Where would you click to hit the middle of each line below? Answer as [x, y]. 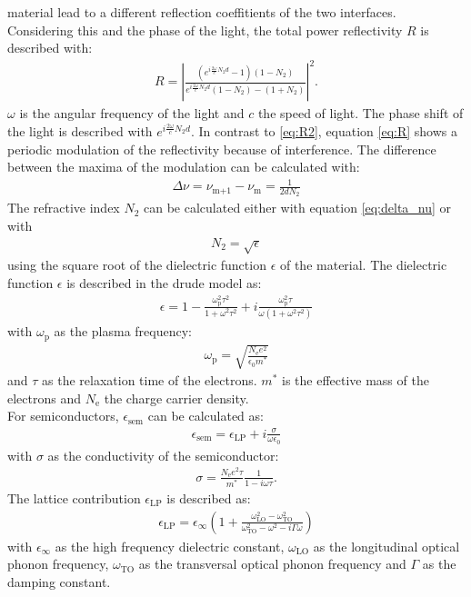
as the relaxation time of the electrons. [150, 380]
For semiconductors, [63, 416]
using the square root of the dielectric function [137, 265]
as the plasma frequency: [123, 331]
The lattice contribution [74, 497]
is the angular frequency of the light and [132, 113]
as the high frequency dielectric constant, [170, 546]
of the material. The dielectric [363, 265]
